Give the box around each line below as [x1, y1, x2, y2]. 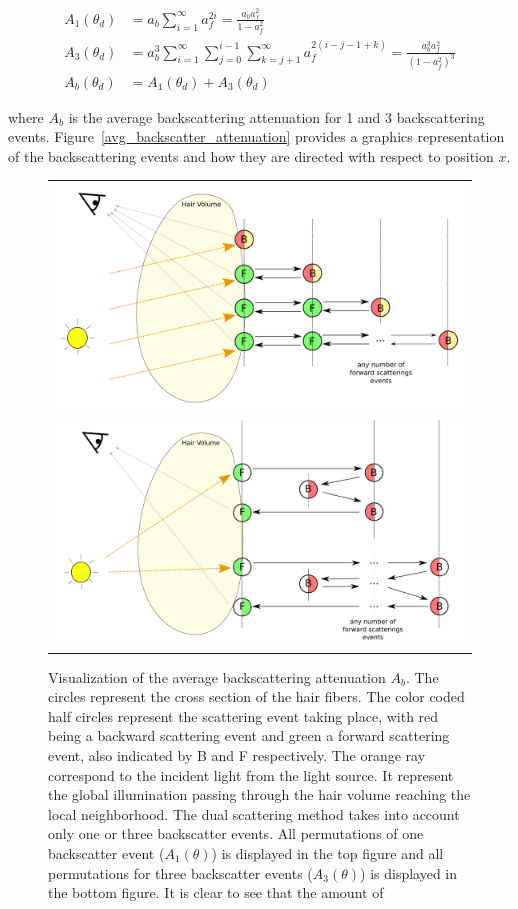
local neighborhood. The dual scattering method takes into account [48, 803, 460, 824]
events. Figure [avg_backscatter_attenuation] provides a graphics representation [8, 126, 505, 147]
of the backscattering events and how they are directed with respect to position [8, 145, 494, 166]
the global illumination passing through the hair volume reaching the [48, 784, 471, 805]
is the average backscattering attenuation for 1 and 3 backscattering [68, 106, 485, 127]
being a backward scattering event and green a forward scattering [48, 725, 450, 746]
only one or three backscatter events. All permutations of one [48, 823, 424, 844]
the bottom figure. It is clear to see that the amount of [48, 882, 384, 903]
